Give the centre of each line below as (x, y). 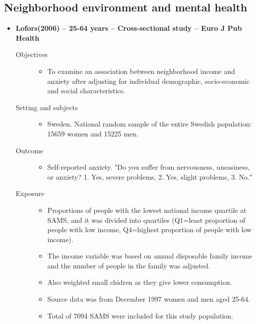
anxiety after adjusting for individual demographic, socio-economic (149, 81)
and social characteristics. (86, 91)
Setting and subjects (47, 107)
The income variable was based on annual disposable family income (150, 256)
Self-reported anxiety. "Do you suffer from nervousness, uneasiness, (149, 167)
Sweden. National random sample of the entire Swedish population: (150, 124)
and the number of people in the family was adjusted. (129, 265)
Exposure (30, 193)
